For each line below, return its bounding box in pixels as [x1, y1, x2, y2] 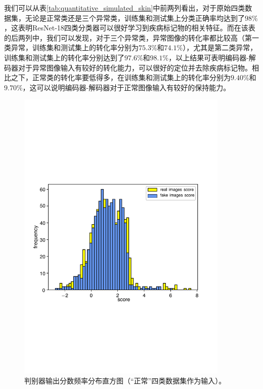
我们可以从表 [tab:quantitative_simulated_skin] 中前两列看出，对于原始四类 [4, 3, 245, 13]
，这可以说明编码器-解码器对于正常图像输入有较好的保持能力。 [22, 82, 231, 92]
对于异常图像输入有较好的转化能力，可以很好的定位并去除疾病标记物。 [18, 62, 252, 73]
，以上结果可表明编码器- [168, 52, 249, 62]
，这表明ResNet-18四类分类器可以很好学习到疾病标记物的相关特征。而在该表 [4, 22, 255, 33]
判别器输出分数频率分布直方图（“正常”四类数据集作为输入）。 [24, 375, 226, 385]
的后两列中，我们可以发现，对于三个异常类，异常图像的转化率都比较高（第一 [4, 32, 259, 43]
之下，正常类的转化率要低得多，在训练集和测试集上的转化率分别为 [11, 72, 231, 83]
